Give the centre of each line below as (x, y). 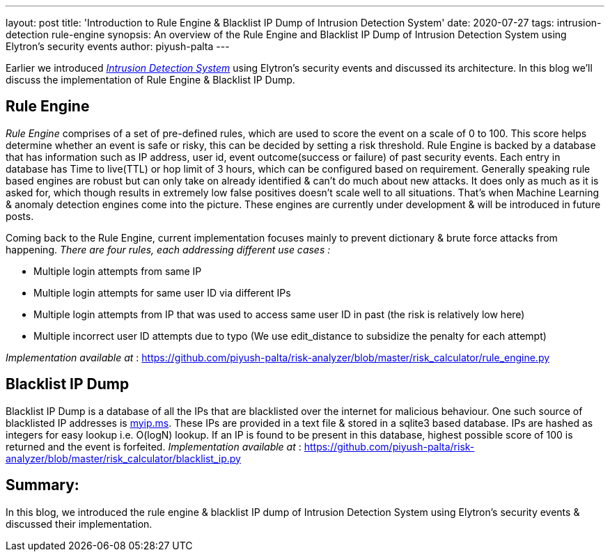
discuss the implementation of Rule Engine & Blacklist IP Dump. (150, 80)
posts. (20, 216)
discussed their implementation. (79, 524)
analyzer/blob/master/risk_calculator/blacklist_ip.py (123, 458)
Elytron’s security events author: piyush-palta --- (118, 46)
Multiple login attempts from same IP (118, 271)
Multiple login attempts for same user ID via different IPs (162, 292)
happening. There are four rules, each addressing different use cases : (168, 249)
